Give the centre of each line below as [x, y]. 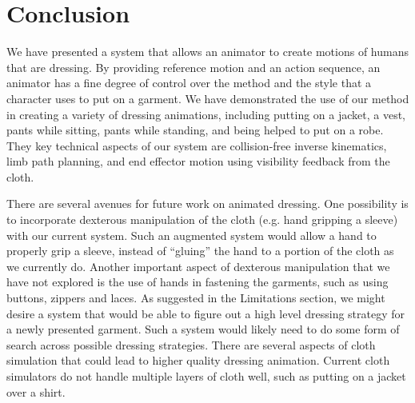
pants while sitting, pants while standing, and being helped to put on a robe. [195, 130]
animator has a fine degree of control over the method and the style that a [189, 83]
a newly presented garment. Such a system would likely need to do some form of [203, 329]
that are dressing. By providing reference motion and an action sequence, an [194, 67]
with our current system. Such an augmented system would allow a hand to [192, 235]
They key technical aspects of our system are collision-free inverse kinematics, [197, 145]
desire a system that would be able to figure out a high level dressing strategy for [206, 313]
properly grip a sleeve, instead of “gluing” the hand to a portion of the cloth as [200, 251]
